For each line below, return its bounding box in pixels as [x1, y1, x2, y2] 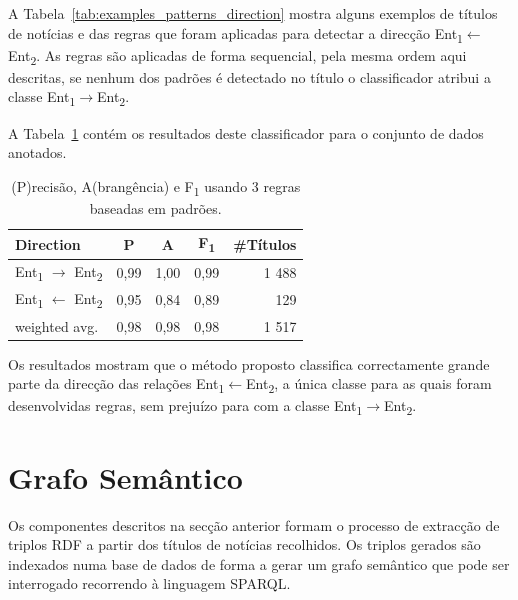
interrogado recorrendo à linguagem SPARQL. [8, 573, 291, 594]
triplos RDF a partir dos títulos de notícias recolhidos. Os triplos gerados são [8, 534, 481, 555]
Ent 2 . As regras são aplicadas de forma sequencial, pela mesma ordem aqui [8, 44, 467, 68]
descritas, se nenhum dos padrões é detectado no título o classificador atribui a [8, 66, 491, 87]
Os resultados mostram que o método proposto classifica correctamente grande [8, 353, 490, 374]
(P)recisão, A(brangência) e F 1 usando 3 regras [11, 175, 301, 199]
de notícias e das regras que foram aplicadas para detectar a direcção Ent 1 [8, 22, 463, 46]
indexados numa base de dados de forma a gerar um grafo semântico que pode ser [8, 553, 510, 574]
